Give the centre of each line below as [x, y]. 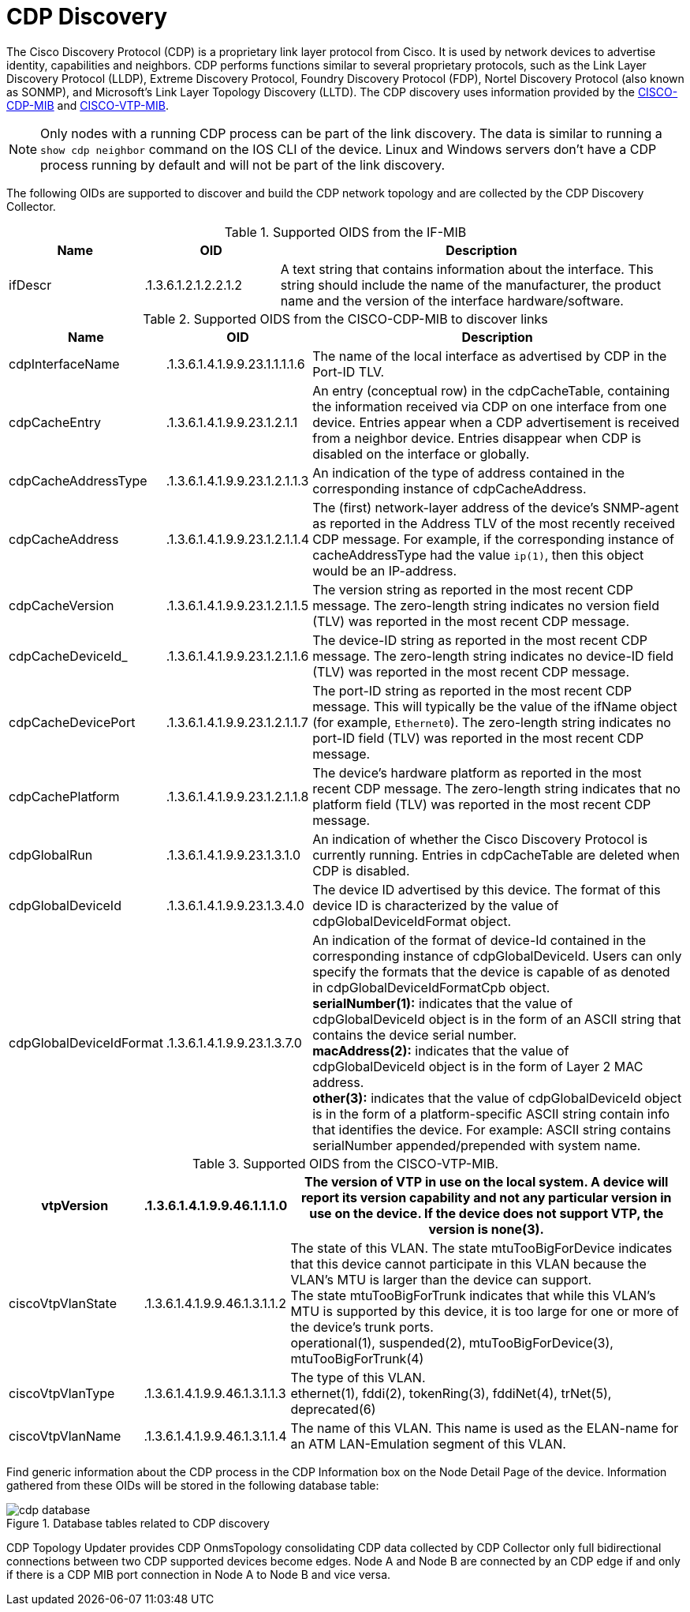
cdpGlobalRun [51, 855]
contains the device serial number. [415, 1035]
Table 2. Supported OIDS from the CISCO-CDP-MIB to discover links [345, 319]
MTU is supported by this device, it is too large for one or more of [485, 1311]
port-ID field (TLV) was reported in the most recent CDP [478, 738]
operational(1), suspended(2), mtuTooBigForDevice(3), [452, 1342]
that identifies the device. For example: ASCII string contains [492, 1129]
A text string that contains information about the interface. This [467, 269]
